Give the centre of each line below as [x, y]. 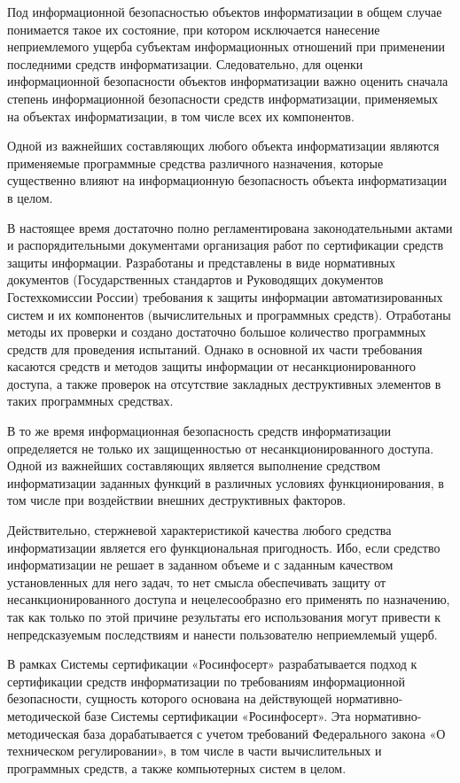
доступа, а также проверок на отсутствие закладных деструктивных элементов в [224, 383]
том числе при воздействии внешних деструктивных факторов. [177, 500]
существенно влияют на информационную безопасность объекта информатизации [227, 180]
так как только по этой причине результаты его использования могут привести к [224, 616]
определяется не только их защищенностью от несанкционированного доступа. [221, 448]
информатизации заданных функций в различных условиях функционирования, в [226, 482]
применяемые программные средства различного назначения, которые [195, 163]
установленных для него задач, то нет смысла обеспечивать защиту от [197, 581]
